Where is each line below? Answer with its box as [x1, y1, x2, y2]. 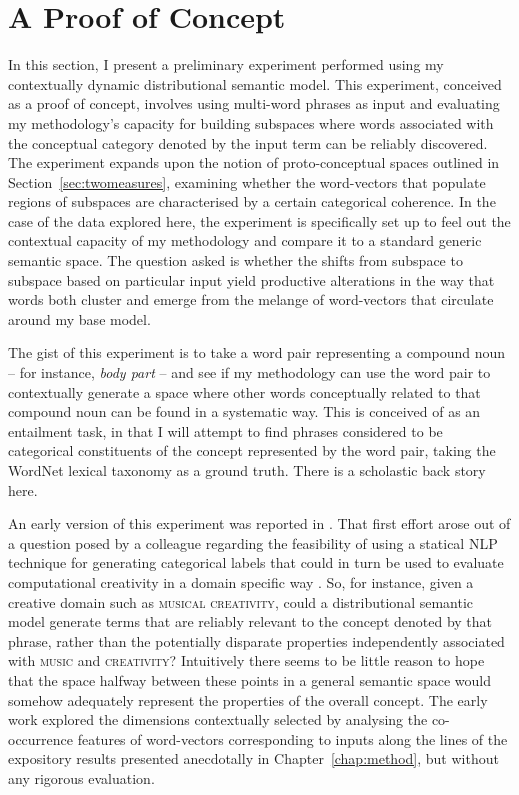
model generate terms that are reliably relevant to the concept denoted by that [8, 611, 493, 632]
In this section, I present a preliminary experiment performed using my [8, 54, 444, 75]
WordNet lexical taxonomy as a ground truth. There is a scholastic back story [8, 460, 486, 480]
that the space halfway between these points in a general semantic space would [8, 669, 491, 690]
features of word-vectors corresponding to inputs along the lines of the [77, 728, 508, 749]
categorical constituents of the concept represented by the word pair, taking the [8, 440, 496, 461]
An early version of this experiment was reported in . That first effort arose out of [8, 513, 511, 534]
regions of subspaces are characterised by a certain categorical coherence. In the [8, 191, 496, 212]
